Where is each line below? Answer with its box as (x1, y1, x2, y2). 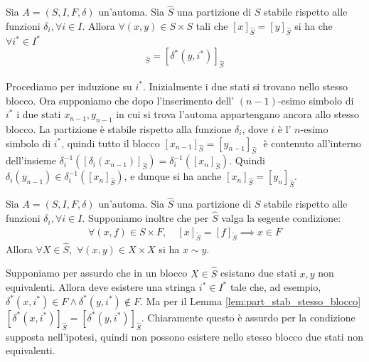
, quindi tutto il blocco (61, 135, 160, 150)
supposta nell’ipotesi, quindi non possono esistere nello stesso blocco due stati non (6, 329, 363, 344)
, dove (242, 121, 268, 136)
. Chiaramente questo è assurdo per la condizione (141, 309, 355, 324)
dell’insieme (6, 153, 56, 168)
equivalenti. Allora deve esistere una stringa (6, 280, 196, 294)
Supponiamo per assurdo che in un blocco (6, 265, 188, 280)
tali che (196, 18, 228, 33)
